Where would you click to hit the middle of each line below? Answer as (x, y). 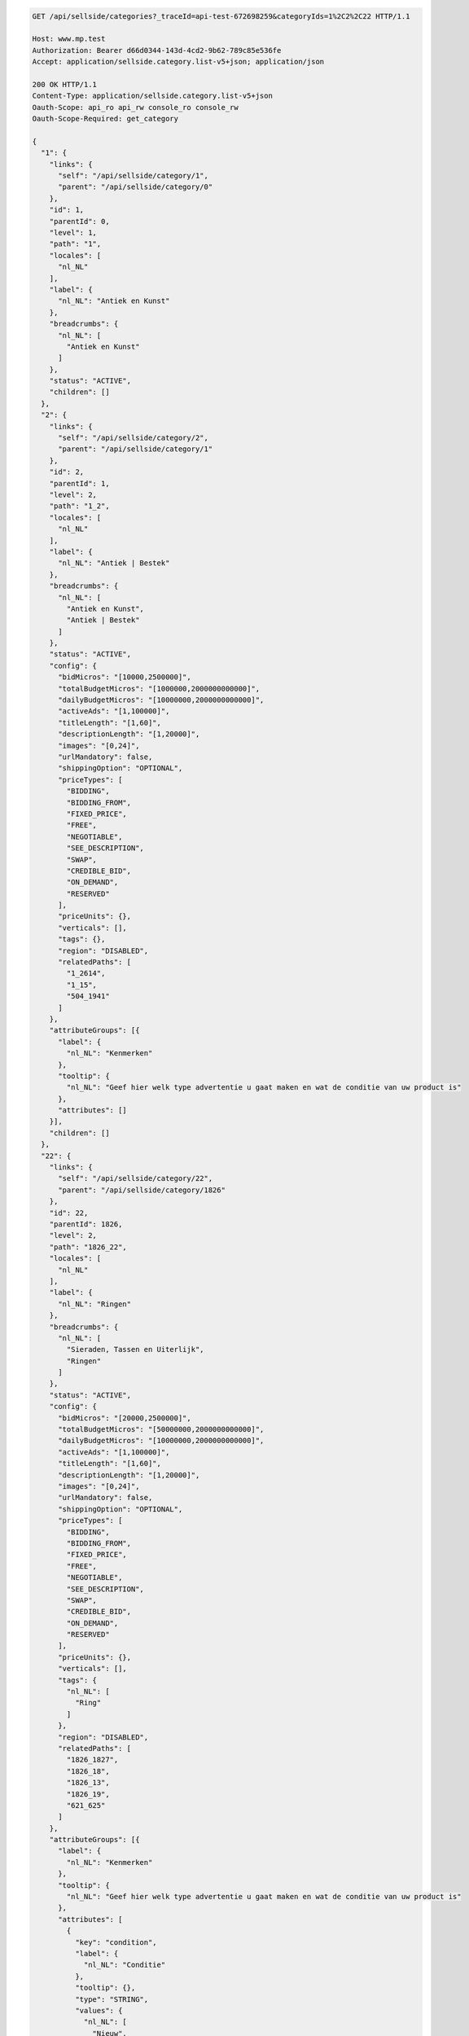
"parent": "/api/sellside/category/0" (136, 187)
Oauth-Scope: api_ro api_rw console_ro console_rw (136, 107)
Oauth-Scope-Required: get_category (105, 119)
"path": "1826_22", (88, 1247)
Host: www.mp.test (69, 39)
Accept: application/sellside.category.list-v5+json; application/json (178, 62)
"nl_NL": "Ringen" (95, 1304)
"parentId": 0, (79, 221)
